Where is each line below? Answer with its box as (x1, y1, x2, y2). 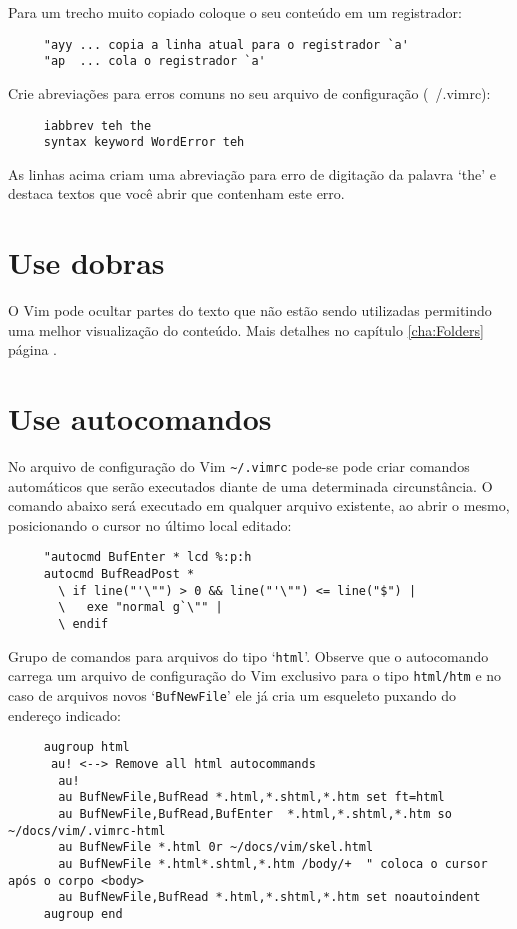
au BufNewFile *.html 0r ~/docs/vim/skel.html (58, 840, 374, 855)
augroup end (43, 906, 123, 921)
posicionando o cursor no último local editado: (8, 514, 292, 535)
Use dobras (8, 242, 165, 283)
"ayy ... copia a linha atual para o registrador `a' (43, 37, 409, 52)
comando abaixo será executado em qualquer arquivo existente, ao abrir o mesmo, (8, 495, 510, 516)
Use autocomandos (8, 398, 272, 439)
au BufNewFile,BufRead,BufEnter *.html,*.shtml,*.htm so (58, 806, 452, 821)
